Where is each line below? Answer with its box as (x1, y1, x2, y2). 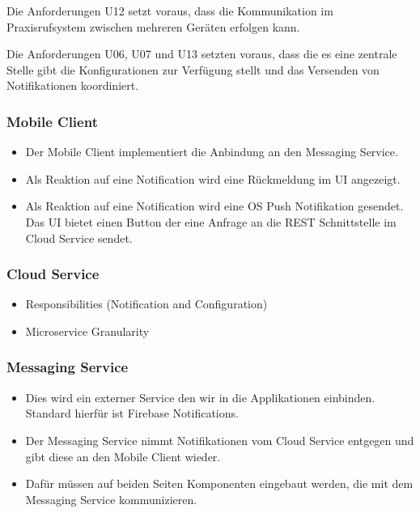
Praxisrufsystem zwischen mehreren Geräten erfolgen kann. (6, 18, 300, 35)
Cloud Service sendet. (25, 229, 133, 246)
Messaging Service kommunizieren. (25, 490, 197, 507)
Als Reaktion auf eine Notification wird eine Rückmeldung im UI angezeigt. (25, 170, 401, 187)
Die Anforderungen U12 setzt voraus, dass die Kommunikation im (6, 2, 333, 19)
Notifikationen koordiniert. (6, 77, 139, 94)
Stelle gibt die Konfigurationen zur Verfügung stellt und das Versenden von (6, 61, 380, 78)
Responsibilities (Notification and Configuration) (25, 295, 268, 312)
